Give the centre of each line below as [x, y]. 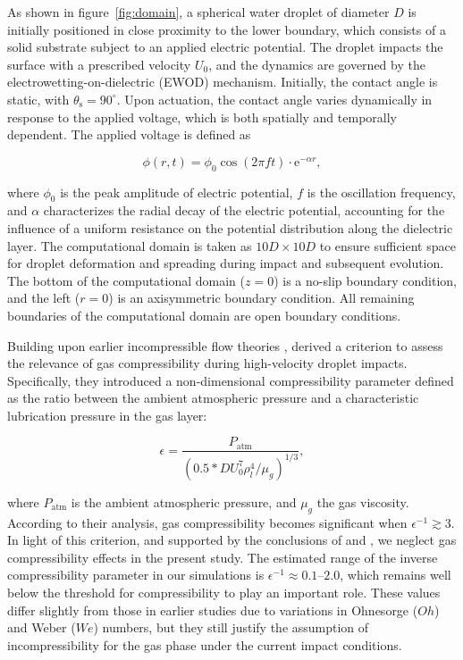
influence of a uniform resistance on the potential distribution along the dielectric [230, 227]
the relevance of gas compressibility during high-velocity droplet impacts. [207, 363]
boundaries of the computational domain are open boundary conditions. [204, 315]
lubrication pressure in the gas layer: [107, 415]
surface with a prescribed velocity [99, 64]
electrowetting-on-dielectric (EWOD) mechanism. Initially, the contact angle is [223, 82]
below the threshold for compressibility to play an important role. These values [224, 593]
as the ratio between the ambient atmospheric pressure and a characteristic [213, 398]
